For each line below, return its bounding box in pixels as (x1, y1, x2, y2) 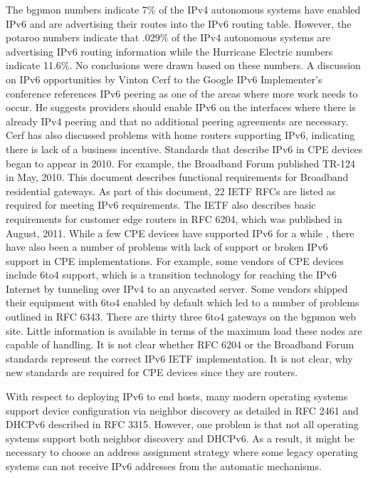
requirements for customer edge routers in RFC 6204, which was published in (6, 211, 342, 226)
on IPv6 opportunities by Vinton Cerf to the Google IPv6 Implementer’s (6, 71, 322, 86)
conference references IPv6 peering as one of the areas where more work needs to (6, 85, 358, 100)
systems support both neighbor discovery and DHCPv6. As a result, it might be (6, 430, 354, 445)
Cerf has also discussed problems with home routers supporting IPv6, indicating (6, 128, 355, 142)
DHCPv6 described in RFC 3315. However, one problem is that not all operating (6, 417, 359, 432)
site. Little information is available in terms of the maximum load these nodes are (6, 323, 362, 338)
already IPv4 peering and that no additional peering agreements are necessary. (6, 113, 349, 128)
